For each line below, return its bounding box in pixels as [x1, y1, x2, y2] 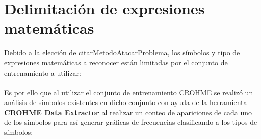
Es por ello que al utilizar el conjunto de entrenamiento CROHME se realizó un [4, 87, 253, 97]
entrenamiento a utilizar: [4, 67, 81, 78]
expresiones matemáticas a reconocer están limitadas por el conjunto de [4, 57, 228, 67]
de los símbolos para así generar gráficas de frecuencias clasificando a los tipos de [4, 117, 257, 127]
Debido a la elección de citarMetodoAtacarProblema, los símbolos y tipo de [4, 47, 240, 58]
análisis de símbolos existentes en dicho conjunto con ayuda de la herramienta [4, 97, 247, 108]
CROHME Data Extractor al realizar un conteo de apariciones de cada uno [4, 107, 252, 117]
